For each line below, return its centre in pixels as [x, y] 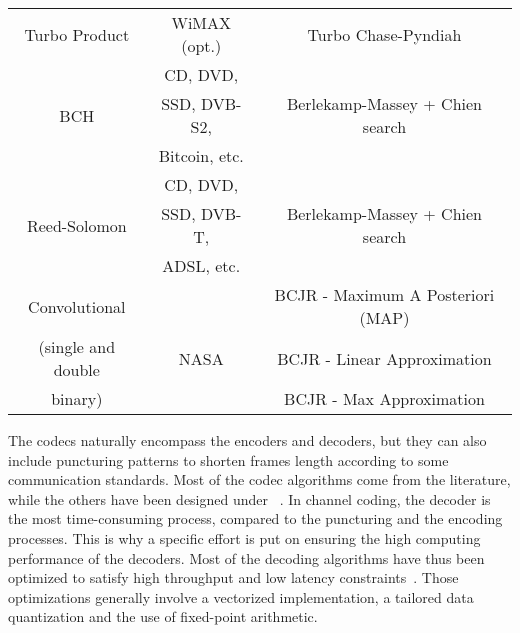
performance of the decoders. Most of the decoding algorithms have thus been [246, 557]
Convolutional [77, 306]
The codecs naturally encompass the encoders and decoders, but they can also [247, 440]
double [76, 369]
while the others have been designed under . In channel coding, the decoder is [249, 498]
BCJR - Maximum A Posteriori [384, 294]
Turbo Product [77, 34]
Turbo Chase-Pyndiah [384, 34]
